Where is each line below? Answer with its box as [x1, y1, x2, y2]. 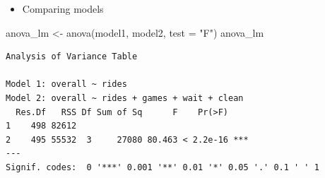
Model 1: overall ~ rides [6, 79, 127, 90]
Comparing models [22, 1, 104, 16]
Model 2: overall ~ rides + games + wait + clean [6, 93, 244, 103]
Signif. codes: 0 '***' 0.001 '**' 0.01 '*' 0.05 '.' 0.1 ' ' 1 [6, 162, 319, 172]
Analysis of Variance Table [6, 52, 138, 62]
